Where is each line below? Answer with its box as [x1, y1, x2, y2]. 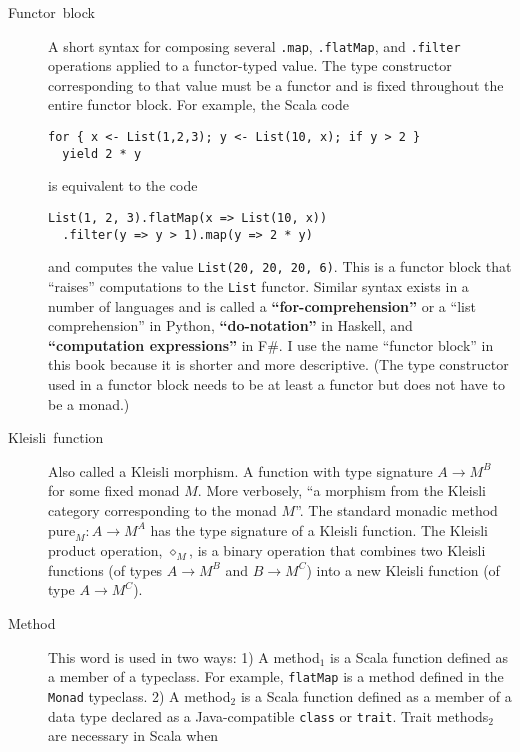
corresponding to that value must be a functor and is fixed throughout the [48, 74, 504, 95]
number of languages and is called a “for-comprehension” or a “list [48, 295, 476, 316]
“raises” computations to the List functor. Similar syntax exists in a [48, 275, 469, 296]
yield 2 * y [62, 146, 142, 161]
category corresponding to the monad [48, 499, 277, 520]
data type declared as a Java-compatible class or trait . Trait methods [48, 705, 489, 726]
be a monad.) [48, 393, 130, 414]
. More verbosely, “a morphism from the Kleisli [197, 480, 486, 501]
